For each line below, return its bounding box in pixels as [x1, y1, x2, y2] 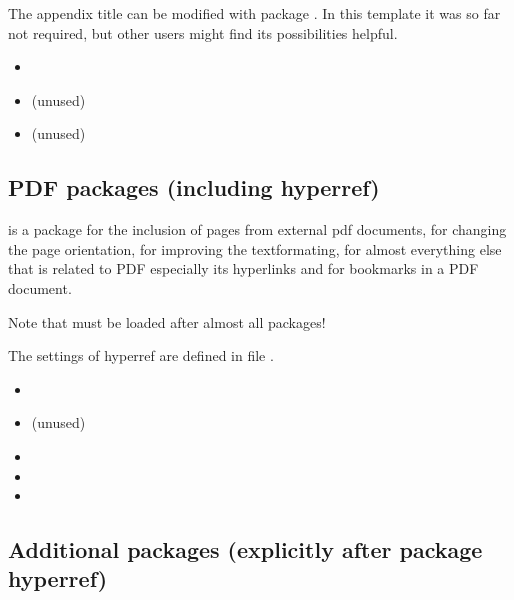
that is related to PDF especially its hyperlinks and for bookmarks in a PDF [8, 258, 479, 279]
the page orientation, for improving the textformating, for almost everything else [8, 238, 502, 259]
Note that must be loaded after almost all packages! [8, 311, 326, 332]
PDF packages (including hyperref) [8, 172, 380, 203]
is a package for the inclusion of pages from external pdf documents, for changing [8, 219, 507, 240]
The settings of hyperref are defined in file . [8, 345, 274, 366]
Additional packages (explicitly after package [8, 534, 483, 565]
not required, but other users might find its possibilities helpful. [8, 22, 398, 43]
